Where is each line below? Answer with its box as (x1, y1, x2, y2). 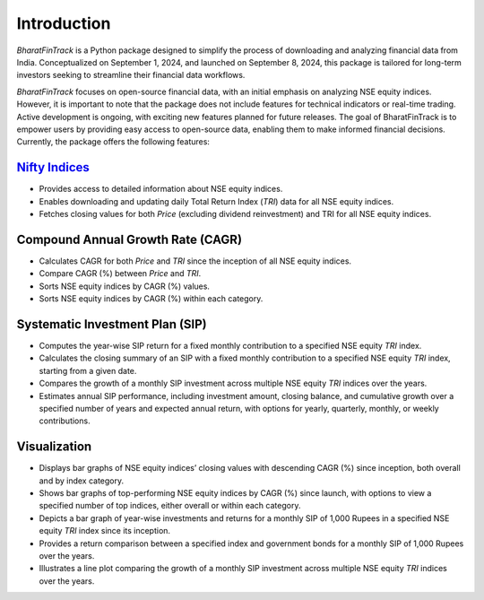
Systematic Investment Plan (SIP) (16, 317, 208, 332)
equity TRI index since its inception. (39, 526, 170, 536)
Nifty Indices (16, 160, 90, 175)
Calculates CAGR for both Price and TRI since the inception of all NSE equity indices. (39, 256, 352, 266)
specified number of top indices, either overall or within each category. (39, 500, 301, 511)
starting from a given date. (39, 365, 137, 376)
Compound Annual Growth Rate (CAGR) (16, 231, 242, 247)
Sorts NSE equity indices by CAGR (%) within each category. (39, 293, 264, 304)
